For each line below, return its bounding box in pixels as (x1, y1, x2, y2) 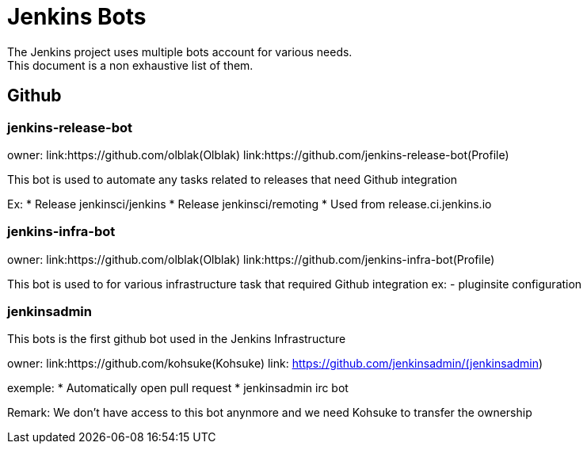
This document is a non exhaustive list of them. (7, 58, 253, 72)
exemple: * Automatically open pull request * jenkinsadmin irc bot (7, 381, 349, 395)
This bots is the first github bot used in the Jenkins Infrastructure (7, 332, 346, 346)
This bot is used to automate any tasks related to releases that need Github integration (7, 172, 458, 186)
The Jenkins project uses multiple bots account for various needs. (7, 44, 353, 59)
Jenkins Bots (7, 3, 147, 30)
